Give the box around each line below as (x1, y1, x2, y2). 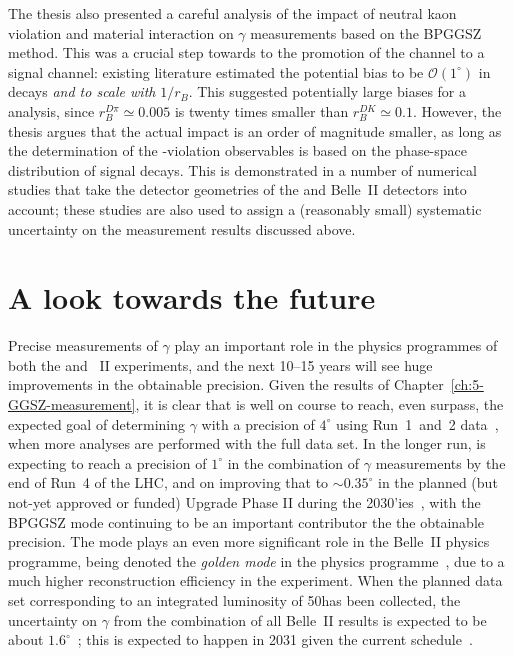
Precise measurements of (8, 335, 158, 356)
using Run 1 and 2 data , (336, 413, 499, 434)
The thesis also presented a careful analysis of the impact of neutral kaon (8, 3, 457, 23)
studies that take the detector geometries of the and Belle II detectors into (8, 179, 467, 200)
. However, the (412, 100, 502, 121)
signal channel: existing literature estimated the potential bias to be (8, 61, 424, 82)
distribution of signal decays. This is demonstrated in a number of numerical (8, 159, 477, 180)
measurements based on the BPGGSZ (250, 22, 482, 43)
